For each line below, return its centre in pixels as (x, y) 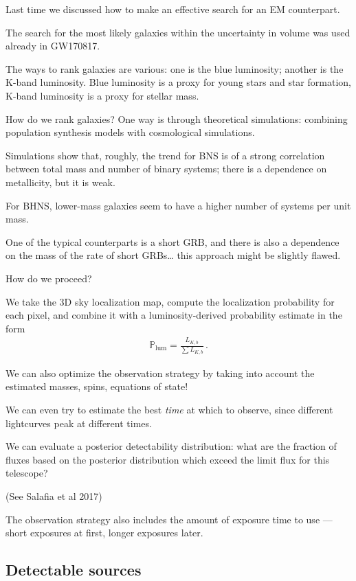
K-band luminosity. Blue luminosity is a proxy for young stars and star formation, (178, 82)
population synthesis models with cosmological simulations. (130, 132)
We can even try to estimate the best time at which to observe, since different (169, 409)
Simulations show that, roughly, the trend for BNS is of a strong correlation (165, 155)
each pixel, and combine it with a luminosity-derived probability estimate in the (174, 315)
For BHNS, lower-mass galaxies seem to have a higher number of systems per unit (178, 205)
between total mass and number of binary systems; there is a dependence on (166, 169)
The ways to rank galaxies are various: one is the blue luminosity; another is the (175, 68)
